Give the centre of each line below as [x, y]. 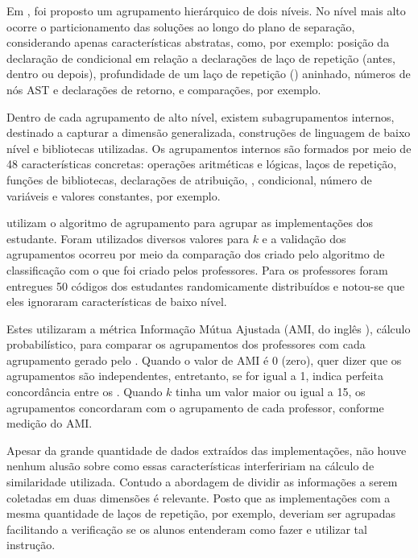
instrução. [31, 545]
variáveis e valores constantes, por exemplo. [114, 195]
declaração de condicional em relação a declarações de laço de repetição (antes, [201, 58]
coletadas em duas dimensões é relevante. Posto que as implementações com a [199, 497]
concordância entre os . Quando [85, 392]
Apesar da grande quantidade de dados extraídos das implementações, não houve [207, 450]
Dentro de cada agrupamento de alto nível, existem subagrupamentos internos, [201, 116]
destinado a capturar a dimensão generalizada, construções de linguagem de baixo [209, 132]
